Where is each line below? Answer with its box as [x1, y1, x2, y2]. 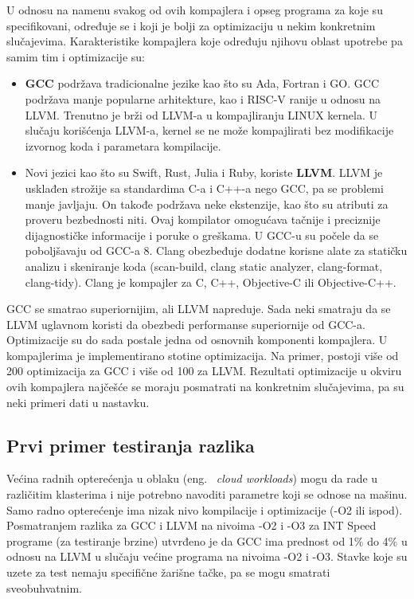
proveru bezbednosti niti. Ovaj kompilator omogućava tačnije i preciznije [25, 211, 381, 228]
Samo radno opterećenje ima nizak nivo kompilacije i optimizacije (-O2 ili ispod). [6, 501, 403, 518]
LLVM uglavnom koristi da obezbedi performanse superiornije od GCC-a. [6, 315, 365, 332]
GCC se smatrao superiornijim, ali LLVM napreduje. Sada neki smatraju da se [6, 300, 391, 317]
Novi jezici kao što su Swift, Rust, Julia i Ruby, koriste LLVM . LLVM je [25, 164, 383, 181]
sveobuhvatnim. [6, 579, 82, 596]
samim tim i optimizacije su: [6, 48, 145, 65]
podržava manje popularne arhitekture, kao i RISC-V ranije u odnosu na [25, 90, 381, 107]
